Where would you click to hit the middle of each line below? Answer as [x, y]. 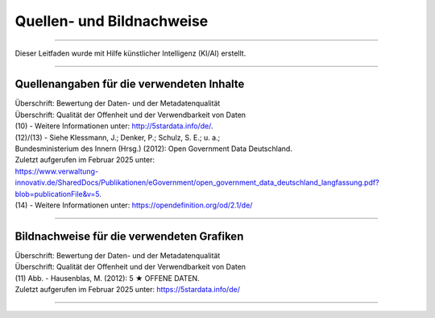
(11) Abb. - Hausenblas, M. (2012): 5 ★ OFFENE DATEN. [108, 278]
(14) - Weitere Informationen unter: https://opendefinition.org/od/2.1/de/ [134, 205]
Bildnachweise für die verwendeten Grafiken [129, 236]
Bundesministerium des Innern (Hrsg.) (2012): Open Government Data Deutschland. [154, 149]
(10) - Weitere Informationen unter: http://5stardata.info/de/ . [114, 126]
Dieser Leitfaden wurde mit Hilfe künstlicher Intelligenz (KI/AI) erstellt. [130, 53]
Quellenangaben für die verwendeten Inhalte [130, 84]
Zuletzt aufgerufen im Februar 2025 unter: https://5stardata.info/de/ [128, 290]
